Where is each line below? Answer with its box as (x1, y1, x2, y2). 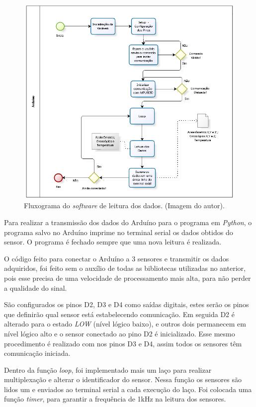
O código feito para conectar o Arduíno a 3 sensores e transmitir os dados (4, 253, 229, 263)
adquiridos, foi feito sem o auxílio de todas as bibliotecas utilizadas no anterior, (4, 263, 246, 273)
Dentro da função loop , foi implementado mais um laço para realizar (4, 364, 212, 375)
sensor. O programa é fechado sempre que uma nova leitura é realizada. (4, 237, 222, 247)
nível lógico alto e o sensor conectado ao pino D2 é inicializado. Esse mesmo (4, 328, 235, 338)
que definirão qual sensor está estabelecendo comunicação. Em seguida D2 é (4, 309, 235, 319)
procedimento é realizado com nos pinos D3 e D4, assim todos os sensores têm (4, 338, 242, 348)
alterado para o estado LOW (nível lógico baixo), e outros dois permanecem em (4, 319, 246, 329)
